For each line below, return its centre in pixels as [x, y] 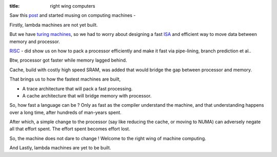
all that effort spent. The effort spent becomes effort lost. [70, 129]
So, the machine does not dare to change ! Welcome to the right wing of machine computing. [108, 138]
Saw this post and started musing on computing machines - [73, 15]
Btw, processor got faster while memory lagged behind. [68, 60]
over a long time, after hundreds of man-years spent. [65, 112]
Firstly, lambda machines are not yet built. [54, 25]
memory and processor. [35, 42]
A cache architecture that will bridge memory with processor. [87, 95]
